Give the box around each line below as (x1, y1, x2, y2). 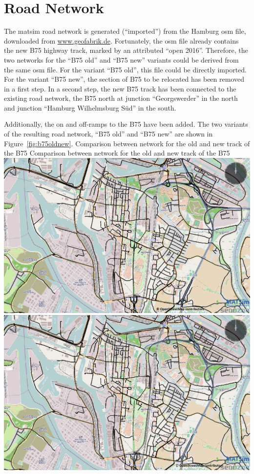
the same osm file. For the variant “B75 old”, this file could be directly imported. (4, 64, 247, 74)
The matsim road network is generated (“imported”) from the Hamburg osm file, (4, 26, 246, 36)
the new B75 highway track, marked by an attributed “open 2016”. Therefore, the (4, 45, 248, 55)
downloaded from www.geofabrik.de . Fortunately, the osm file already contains (4, 35, 239, 45)
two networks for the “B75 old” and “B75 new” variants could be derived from (4, 54, 239, 65)
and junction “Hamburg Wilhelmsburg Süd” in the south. (4, 102, 176, 113)
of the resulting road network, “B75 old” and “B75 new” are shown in (4, 129, 213, 139)
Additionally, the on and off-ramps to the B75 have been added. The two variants (4, 119, 248, 129)
